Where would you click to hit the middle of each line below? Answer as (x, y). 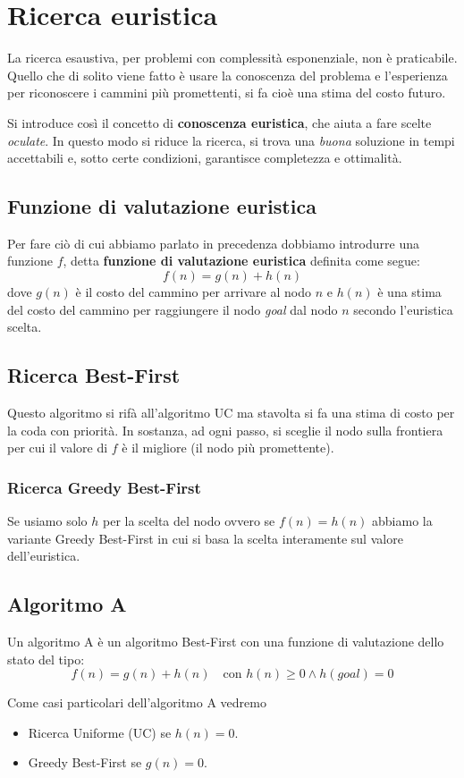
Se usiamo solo (47, 521)
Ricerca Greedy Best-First (104, 487)
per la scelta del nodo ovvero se (189, 521)
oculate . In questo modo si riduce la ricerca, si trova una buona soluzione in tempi (231, 140)
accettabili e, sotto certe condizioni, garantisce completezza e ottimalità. (205, 158)
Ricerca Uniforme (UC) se (100, 732)
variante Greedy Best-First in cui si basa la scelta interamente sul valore (205, 538)
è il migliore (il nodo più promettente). (228, 448)
